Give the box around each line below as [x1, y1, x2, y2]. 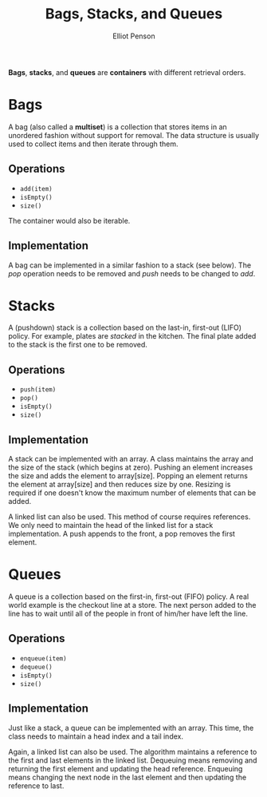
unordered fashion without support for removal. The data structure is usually [8, 130, 260, 140]
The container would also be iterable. [8, 216, 131, 225]
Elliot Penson [112, 31, 155, 41]
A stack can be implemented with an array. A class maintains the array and [8, 454, 253, 464]
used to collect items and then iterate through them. [8, 139, 179, 149]
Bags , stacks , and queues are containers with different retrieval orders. [8, 67, 246, 77]
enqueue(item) [19, 654, 67, 663]
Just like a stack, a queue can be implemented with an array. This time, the [8, 723, 254, 732]
